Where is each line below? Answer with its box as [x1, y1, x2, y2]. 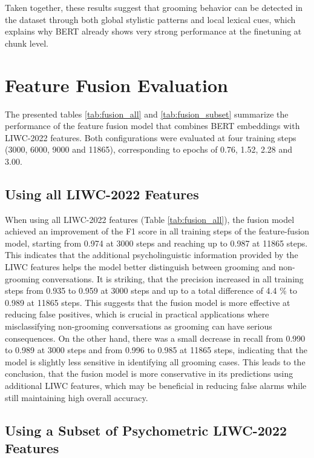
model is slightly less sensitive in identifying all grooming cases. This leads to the [5, 355, 306, 368]
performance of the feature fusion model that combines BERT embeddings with [5, 119, 300, 132]
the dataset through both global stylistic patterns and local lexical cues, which [5, 13, 296, 25]
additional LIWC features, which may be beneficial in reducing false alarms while [5, 379, 307, 391]
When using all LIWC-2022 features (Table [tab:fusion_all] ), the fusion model [5, 213, 295, 225]
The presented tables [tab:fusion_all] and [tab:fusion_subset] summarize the [5, 107, 289, 120]
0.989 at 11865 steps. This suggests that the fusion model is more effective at [5, 296, 290, 308]
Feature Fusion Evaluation [5, 72, 228, 97]
